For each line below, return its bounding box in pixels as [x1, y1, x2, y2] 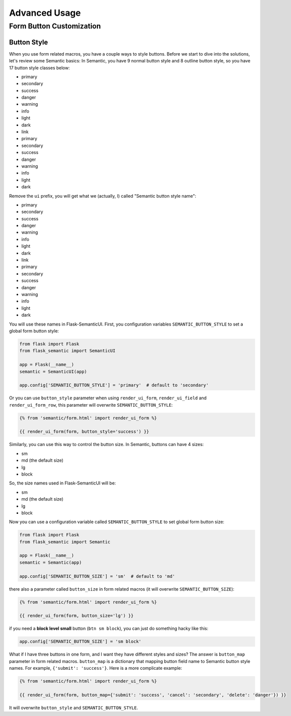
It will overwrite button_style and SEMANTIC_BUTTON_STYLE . [9, 705, 138, 711]
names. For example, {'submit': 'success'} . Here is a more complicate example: [9, 665, 182, 671]
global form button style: [9, 328, 59, 334]
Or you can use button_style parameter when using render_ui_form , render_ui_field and [9, 395, 207, 401]
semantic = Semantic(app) [19, 560, 82, 565]
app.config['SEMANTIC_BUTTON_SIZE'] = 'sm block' [19, 639, 142, 644]
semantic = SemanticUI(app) [19, 369, 87, 374]
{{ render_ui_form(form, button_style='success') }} [19, 429, 149, 435]
